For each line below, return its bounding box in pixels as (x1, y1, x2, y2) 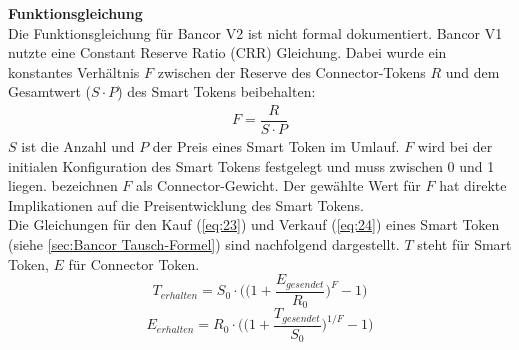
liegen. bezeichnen (8, 175, 118, 196)
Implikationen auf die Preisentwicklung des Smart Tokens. (8, 194, 364, 215)
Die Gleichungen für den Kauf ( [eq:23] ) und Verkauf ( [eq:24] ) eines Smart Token (8, 214, 500, 235)
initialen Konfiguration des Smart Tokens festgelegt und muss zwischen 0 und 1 (8, 155, 495, 176)
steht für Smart (417, 234, 512, 255)
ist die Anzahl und (21, 136, 135, 157)
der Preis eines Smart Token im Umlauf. (152, 136, 400, 157)
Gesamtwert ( (8, 81, 92, 102)
